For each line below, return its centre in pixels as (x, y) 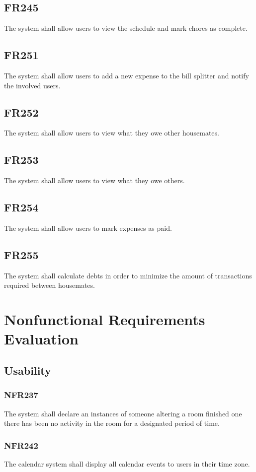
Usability (28, 370)
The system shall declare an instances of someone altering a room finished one (123, 413)
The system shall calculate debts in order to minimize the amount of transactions (128, 275)
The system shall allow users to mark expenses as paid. (88, 228)
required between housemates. (49, 285)
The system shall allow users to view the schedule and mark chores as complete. (126, 28)
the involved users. (32, 85)
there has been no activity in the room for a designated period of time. (112, 423)
